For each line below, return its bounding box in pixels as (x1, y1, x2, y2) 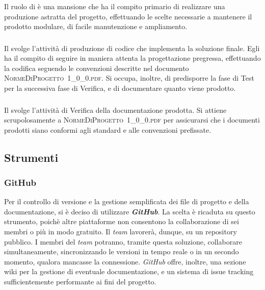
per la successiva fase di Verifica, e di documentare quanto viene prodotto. (4, 83, 236, 93)
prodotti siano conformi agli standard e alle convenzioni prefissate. (4, 124, 211, 135)
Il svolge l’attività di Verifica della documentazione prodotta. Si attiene (4, 104, 227, 115)
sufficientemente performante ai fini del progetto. (4, 276, 156, 287)
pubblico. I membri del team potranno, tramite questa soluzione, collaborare (4, 236, 242, 247)
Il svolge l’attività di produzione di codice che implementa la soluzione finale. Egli (4, 42, 260, 53)
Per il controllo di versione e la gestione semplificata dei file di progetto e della (4, 196, 249, 207)
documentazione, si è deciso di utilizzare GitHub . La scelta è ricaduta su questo (4, 206, 255, 216)
